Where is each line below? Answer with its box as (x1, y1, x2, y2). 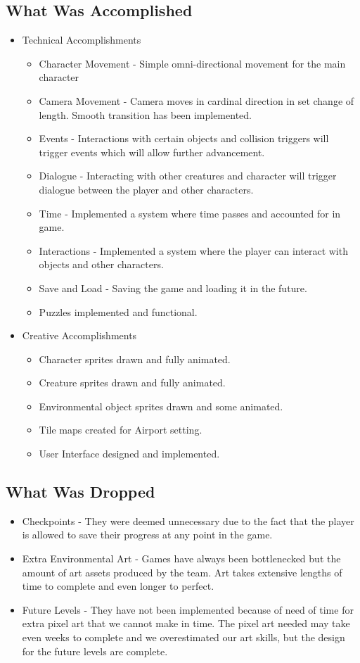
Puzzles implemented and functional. (39, 304, 198, 319)
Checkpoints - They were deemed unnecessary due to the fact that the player (22, 513, 354, 528)
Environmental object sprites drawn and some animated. (39, 398, 283, 413)
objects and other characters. (39, 257, 164, 272)
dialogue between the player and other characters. (39, 182, 254, 196)
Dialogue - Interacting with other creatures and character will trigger (39, 168, 337, 183)
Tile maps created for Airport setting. (39, 422, 202, 437)
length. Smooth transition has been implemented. (39, 107, 252, 122)
